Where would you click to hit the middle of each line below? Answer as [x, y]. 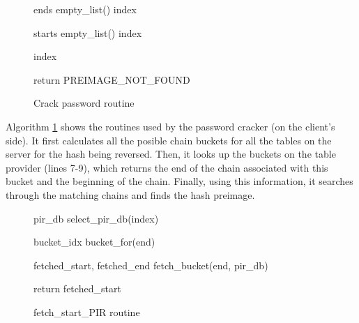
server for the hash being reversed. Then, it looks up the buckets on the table [171, 154]
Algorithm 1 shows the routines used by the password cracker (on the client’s [170, 126]
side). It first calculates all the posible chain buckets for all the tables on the [169, 140]
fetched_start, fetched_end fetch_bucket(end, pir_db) [151, 265]
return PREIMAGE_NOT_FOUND [112, 79]
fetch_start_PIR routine [87, 311]
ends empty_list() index [85, 9]
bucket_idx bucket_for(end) [94, 242]
